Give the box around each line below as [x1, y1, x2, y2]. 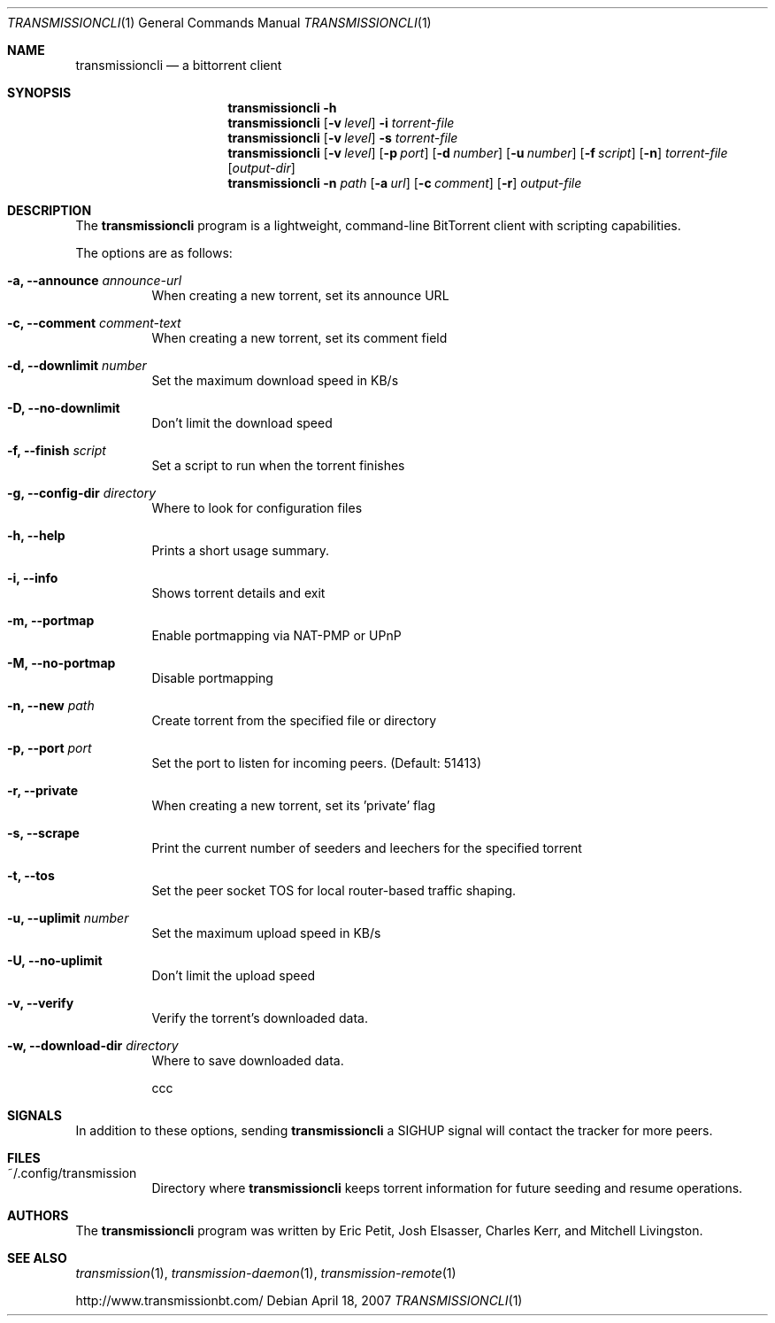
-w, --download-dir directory [7, 1038, 179, 1053]
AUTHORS [7, 1208, 69, 1223]
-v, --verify [7, 995, 74, 1010]
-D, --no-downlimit [7, 400, 120, 415]
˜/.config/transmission [7, 1165, 137, 1180]
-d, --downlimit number [7, 358, 147, 373]
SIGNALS [7, 1108, 62, 1123]
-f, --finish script [7, 443, 106, 458]
